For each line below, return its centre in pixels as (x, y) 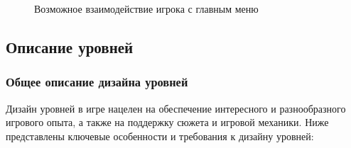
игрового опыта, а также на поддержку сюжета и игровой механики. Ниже (167, 122)
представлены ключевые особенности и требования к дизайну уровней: (160, 136)
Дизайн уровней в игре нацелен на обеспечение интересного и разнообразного (176, 108)
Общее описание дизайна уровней (97, 82)
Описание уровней (70, 46)
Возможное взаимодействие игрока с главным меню (146, 8)
